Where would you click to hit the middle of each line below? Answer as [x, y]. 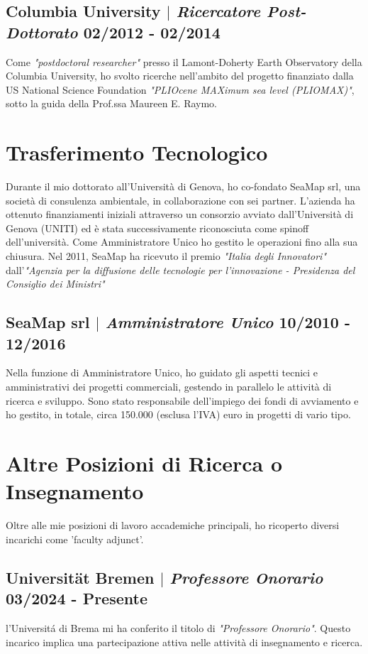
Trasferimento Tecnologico [137, 152]
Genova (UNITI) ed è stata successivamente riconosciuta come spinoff [157, 228]
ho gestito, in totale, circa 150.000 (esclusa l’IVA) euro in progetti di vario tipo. [178, 414]
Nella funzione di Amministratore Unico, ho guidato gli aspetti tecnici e [162, 372]
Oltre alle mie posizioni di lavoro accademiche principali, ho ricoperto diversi [173, 525]
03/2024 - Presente [77, 598]
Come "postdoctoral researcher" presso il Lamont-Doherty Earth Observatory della [184, 61]
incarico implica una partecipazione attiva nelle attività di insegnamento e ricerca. [184, 642]
